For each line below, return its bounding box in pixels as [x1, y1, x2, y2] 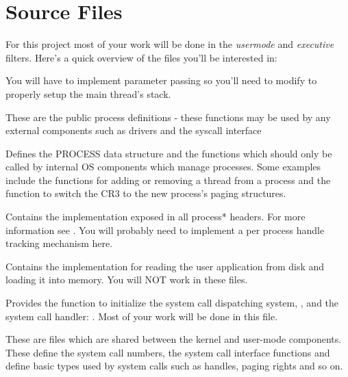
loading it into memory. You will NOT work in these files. [5, 272, 248, 287]
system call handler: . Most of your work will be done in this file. [5, 309, 278, 323]
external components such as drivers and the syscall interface [5, 123, 262, 138]
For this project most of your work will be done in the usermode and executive [5, 37, 334, 51]
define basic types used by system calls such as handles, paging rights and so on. [5, 359, 343, 373]
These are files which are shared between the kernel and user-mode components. [5, 332, 342, 346]
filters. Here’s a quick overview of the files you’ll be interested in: [5, 50, 277, 64]
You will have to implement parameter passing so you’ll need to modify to [5, 73, 317, 88]
